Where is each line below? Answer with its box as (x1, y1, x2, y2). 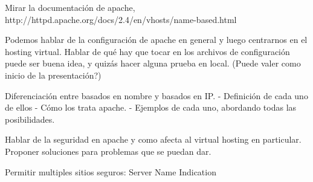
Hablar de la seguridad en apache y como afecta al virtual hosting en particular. (5, 133, 302, 146)
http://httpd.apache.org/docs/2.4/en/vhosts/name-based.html (5, 13, 237, 25)
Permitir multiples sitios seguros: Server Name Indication (5, 165, 216, 178)
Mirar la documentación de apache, (5, 1, 135, 13)
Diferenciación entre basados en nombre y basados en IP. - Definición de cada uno (5, 89, 308, 102)
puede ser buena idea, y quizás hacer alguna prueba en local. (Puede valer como (5, 57, 301, 70)
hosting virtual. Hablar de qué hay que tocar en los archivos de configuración (5, 45, 290, 57)
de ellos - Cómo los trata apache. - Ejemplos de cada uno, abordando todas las (5, 101, 297, 114)
